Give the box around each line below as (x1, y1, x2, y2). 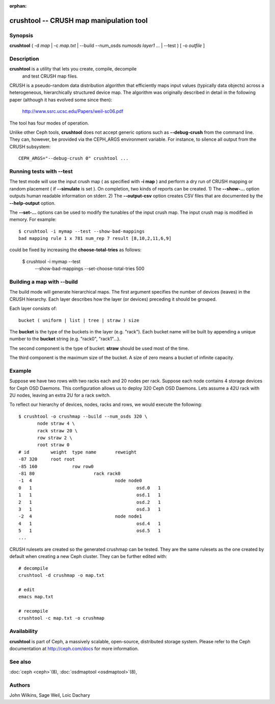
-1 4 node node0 (18, 478, 142, 483)
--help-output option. (9, 200, 56, 206)
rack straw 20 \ (37, 428, 78, 433)
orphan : (9, 3, 27, 9)
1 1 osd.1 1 (18, 492, 161, 498)
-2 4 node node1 (18, 514, 142, 519)
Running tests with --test (9, 167, 73, 175)
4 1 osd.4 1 (18, 521, 161, 526)
